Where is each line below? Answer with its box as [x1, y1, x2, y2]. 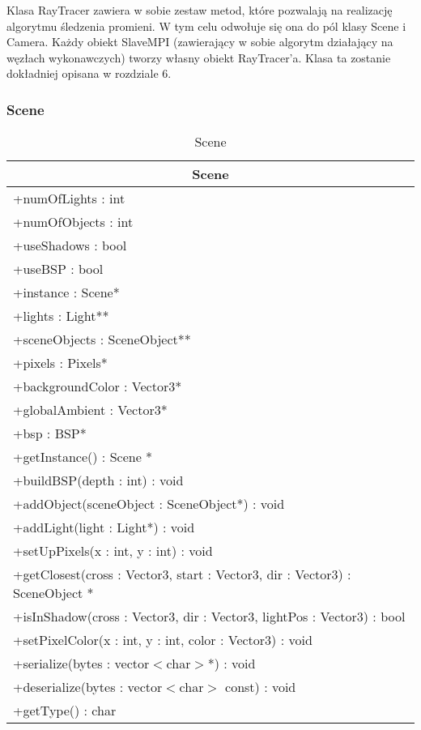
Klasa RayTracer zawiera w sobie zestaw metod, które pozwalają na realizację [6, 2, 393, 18]
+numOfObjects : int [13, 212, 134, 232]
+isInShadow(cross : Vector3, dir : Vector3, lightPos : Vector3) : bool [13, 607, 406, 626]
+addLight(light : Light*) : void [13, 518, 195, 537]
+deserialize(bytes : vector [13, 677, 163, 697]
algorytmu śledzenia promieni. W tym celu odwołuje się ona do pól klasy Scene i [6, 17, 406, 34]
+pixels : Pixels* [13, 353, 108, 373]
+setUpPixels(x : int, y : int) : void [13, 541, 213, 561]
